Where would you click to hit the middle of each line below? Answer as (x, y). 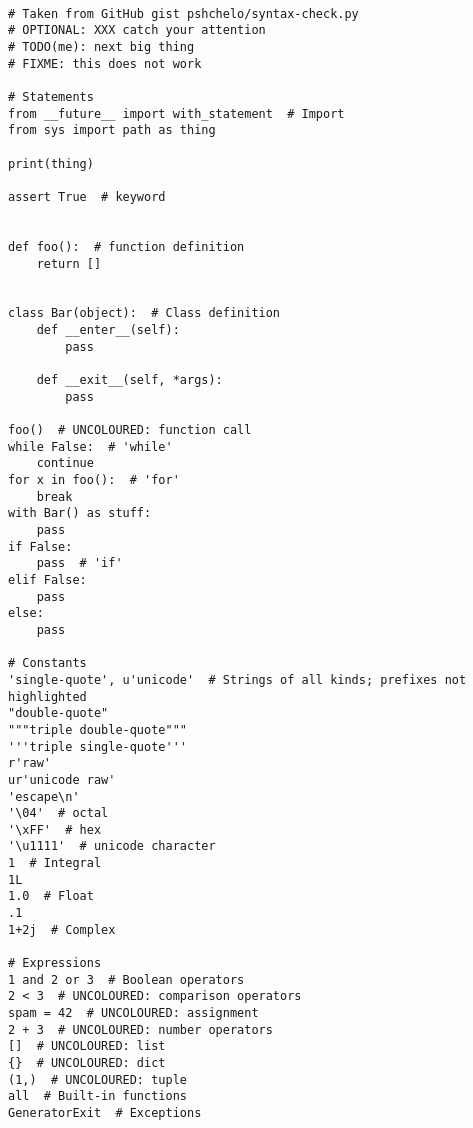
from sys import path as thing (112, 130)
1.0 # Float (51, 896)
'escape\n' (44, 796)
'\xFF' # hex (55, 829)
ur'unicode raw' (62, 779)
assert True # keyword (87, 196)
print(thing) (51, 163)
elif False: (47, 579)
